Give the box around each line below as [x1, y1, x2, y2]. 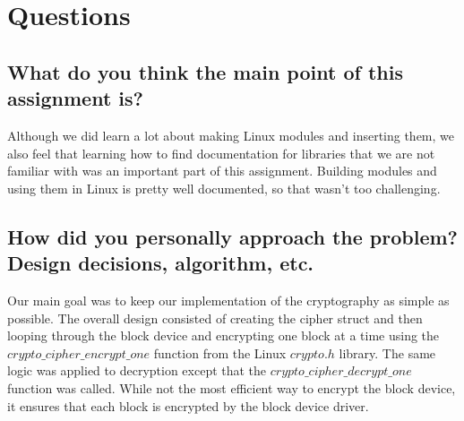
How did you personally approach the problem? [7, 222, 458, 250]
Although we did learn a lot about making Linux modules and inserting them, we [7, 125, 455, 144]
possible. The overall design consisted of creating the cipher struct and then [7, 308, 423, 327]
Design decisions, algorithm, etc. [7, 249, 314, 277]
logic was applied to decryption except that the [7, 361, 267, 380]
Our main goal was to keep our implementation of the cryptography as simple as [7, 290, 450, 309]
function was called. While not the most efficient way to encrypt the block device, [7, 378, 456, 397]
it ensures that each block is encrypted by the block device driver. [7, 396, 369, 415]
